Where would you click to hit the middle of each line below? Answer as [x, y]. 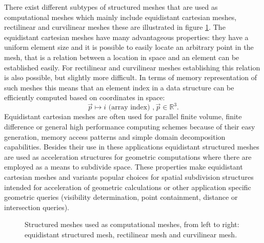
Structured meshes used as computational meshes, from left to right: [132, 224]
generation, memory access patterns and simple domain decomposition [115, 136]
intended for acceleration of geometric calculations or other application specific [128, 187]
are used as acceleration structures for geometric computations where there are [128, 156]
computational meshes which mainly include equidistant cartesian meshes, [120, 17]
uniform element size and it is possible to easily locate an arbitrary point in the [129, 47]
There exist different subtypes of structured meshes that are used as [111, 7]
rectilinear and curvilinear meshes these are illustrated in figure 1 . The [115, 27]
